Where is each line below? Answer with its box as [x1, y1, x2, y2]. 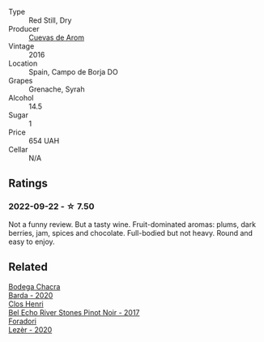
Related [8, 260, 49, 274]
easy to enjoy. [8, 237, 55, 246]
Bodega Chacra [8, 281, 61, 291]
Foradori [8, 316, 37, 326]
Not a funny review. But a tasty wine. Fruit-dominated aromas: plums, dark [8, 219, 257, 229]
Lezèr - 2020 [8, 324, 53, 335]
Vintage [8, 41, 35, 51]
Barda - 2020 [8, 290, 53, 300]
